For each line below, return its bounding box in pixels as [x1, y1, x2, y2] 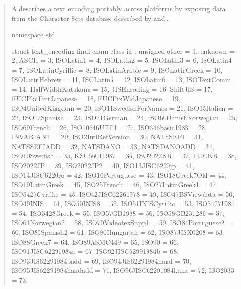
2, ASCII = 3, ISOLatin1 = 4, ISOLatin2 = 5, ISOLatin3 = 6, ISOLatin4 [11, 55, 232, 65]
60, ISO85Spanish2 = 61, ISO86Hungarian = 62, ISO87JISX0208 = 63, [11, 227, 224, 237]
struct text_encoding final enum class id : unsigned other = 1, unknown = [11, 45, 235, 56]
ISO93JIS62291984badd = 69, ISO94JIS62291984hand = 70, [11, 255, 191, 266]
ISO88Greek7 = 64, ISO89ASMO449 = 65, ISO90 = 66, [11, 236, 179, 247]
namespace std [11, 29, 55, 39]
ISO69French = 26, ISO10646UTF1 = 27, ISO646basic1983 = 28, [11, 122, 207, 132]
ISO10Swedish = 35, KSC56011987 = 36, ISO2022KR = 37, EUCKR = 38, [11, 151, 237, 161]
